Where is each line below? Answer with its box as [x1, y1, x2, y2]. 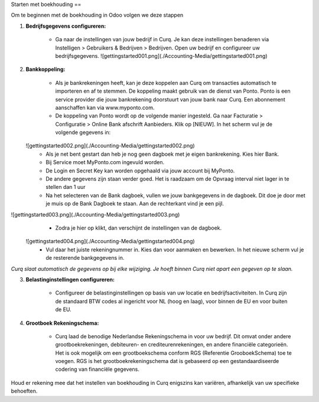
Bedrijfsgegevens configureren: [25, 22, 106, 30]
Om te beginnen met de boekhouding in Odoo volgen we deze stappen [11, 12, 184, 19]
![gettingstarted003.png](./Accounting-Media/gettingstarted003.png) [11, 211, 180, 218]
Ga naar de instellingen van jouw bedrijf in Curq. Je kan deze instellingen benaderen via [55, 36, 269, 43]
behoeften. [11, 387, 38, 395]
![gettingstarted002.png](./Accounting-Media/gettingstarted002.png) [25, 142, 195, 149]
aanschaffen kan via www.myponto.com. [55, 104, 155, 111]
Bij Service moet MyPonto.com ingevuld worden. [45, 159, 165, 166]
